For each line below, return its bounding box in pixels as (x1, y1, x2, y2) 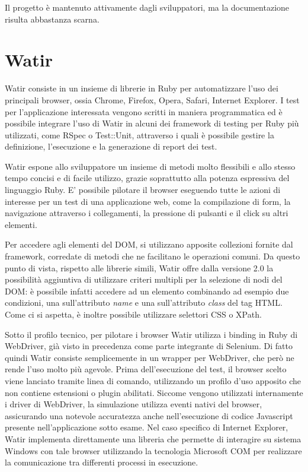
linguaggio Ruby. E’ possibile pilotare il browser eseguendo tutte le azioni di (5, 183, 281, 196)
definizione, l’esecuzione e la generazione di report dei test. (5, 140, 217, 153)
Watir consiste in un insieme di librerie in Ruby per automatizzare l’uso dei (5, 82, 278, 94)
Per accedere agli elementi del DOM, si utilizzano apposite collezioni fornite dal (5, 238, 293, 251)
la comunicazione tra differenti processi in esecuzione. (5, 456, 198, 468)
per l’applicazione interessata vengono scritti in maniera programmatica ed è (5, 105, 283, 118)
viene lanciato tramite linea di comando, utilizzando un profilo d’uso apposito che (5, 374, 301, 387)
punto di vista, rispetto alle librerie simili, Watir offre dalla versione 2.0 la (5, 261, 274, 274)
